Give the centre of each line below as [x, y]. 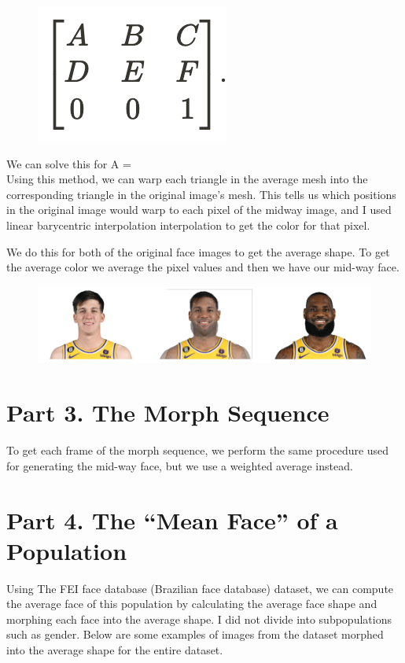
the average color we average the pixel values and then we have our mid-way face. [203, 267]
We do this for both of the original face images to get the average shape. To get [198, 251]
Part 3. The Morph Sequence [168, 413]
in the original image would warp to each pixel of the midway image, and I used [199, 210]
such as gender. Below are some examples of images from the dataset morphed [195, 634]
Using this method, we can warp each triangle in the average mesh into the [187, 179]
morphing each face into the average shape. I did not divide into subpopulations [199, 619]
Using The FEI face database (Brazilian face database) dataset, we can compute [200, 588]
